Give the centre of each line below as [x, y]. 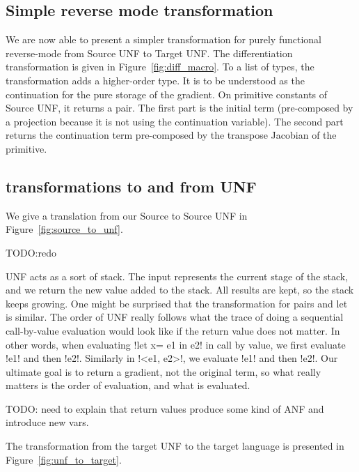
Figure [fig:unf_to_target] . [64, 459]
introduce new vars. [47, 422]
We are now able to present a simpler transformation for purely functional [163, 39]
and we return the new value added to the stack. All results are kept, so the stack [180, 290]
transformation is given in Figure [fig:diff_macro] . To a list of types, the [160, 67]
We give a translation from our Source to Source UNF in [127, 215]
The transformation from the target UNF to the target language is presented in [175, 446]
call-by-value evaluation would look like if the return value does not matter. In [173, 330]
